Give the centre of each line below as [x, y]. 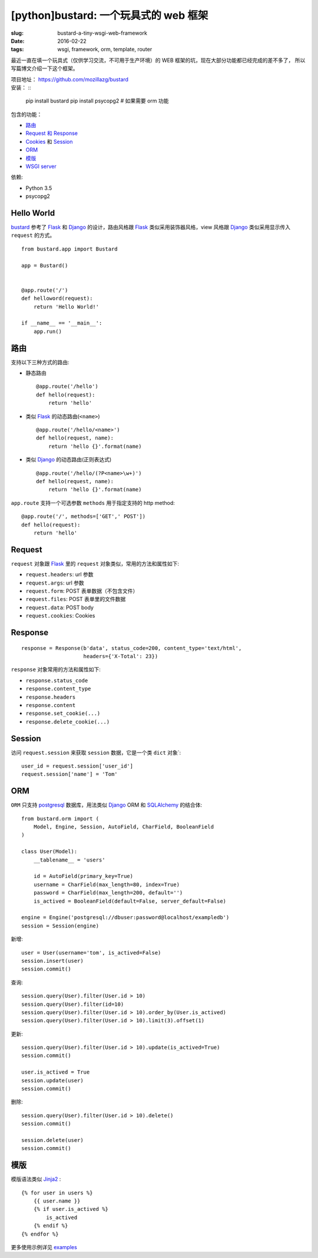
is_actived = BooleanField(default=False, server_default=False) [130, 901]
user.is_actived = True [56, 1072]
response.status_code [57, 680]
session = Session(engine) [60, 926]
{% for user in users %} [57, 1193]
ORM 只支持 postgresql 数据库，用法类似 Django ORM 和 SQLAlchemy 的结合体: [107, 805]
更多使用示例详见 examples [44, 1247]
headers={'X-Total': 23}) [121, 656]
